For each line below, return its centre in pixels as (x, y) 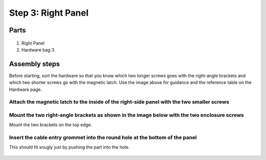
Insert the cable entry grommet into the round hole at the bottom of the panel (103, 137)
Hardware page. (25, 89)
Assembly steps (34, 64)
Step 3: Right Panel (49, 13)
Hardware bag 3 (38, 50)
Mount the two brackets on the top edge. (50, 125)
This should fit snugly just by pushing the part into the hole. (69, 147)
